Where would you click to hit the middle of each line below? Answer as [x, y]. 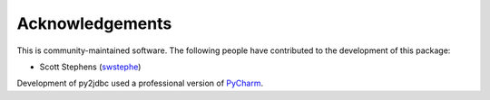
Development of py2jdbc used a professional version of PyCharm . [140, 83]
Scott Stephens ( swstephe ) [90, 67]
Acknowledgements [94, 23]
